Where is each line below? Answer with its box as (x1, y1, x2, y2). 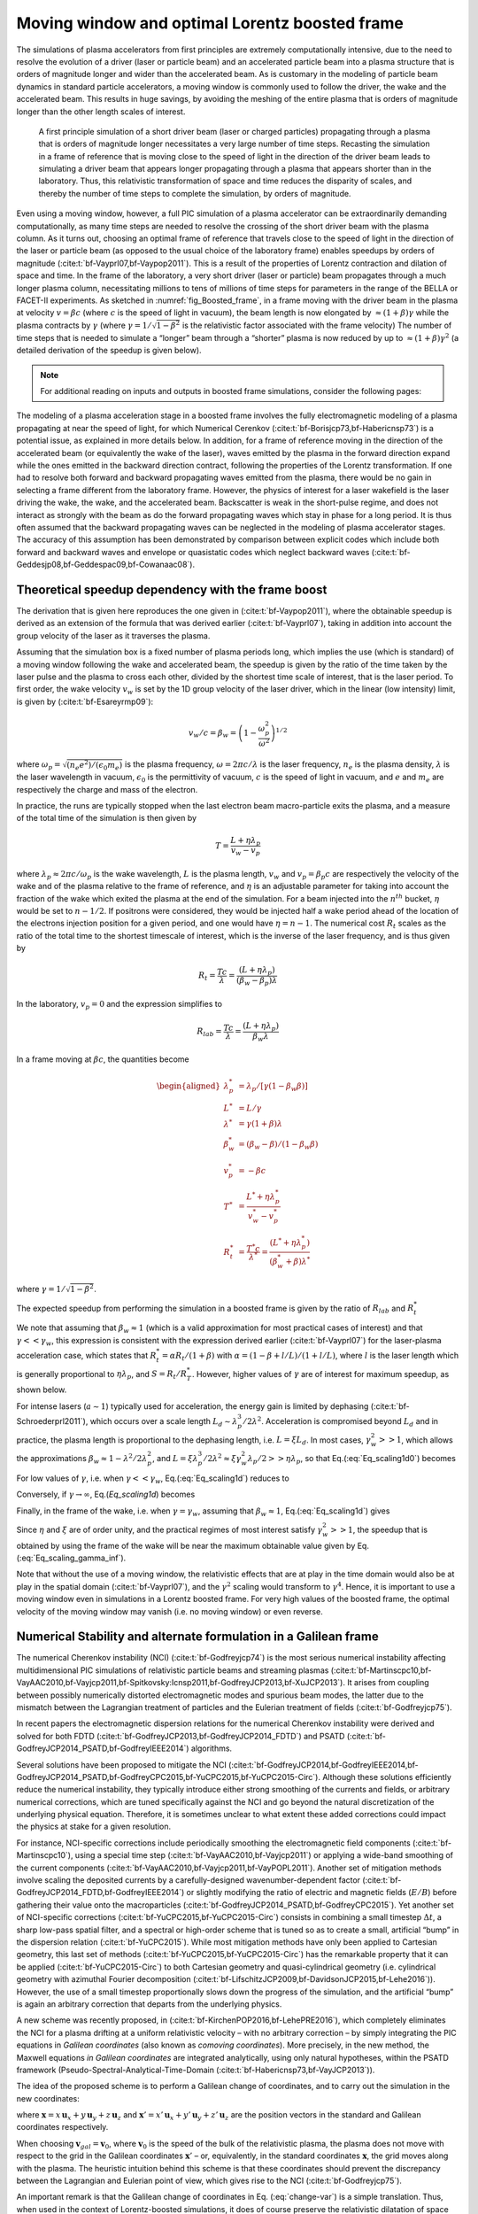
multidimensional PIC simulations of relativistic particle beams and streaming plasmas (16, 1665, 329, 1676)
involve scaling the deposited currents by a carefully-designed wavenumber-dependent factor (16, 1875, 361, 1885)
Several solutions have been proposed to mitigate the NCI (16, 1759, 227, 1770)
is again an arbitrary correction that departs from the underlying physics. (16, 1998, 282, 2009)
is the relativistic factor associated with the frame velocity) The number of (181, 320, 452, 330)
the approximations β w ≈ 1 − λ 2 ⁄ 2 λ (16, 1452, 148, 1466)
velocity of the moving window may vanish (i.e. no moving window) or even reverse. (16, 1606, 323, 1616)
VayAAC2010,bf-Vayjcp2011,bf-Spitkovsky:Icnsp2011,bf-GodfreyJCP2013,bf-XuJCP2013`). (16, 1677, 345, 1688)
